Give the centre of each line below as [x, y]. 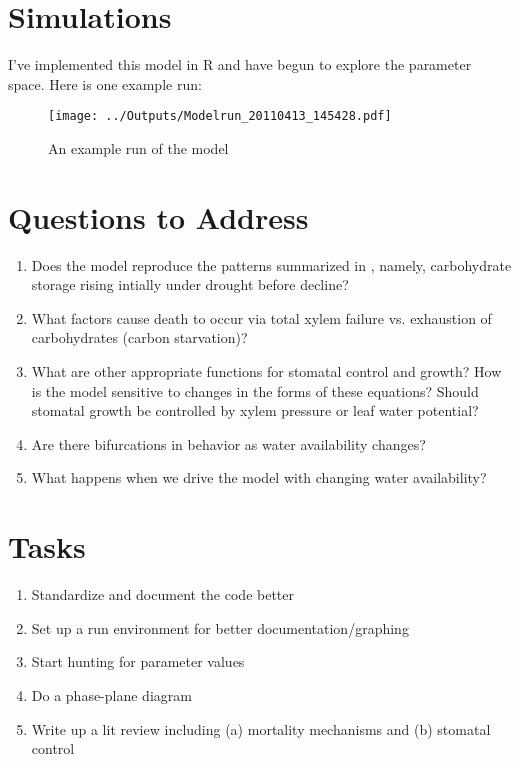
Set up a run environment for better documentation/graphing [220, 627]
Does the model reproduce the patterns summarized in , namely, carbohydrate [271, 264]
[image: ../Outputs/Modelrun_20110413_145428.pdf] [220, 116]
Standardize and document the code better [163, 594]
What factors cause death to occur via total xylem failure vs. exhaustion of [261, 317]
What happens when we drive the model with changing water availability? [259, 477]
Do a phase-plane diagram [111, 694]
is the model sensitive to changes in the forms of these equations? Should [255, 390]
